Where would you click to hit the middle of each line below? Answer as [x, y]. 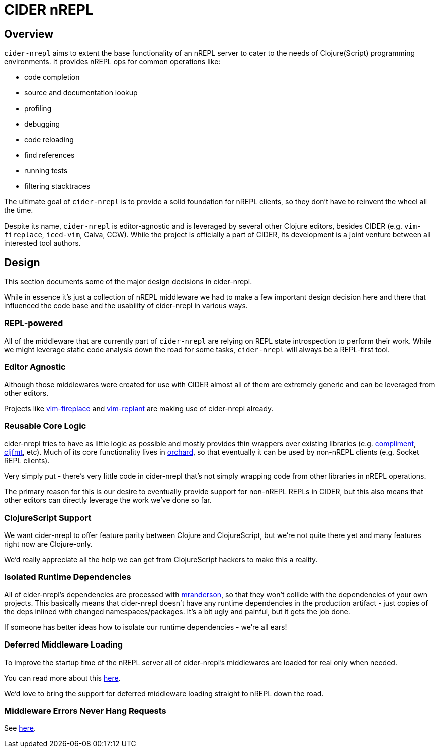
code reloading [49, 140]
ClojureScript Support [48, 518]
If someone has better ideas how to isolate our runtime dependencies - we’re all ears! [146, 627]
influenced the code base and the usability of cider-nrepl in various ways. [126, 306]
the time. [19, 210]
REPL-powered [34, 323]
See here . [20, 728]
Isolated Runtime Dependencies [68, 577]
